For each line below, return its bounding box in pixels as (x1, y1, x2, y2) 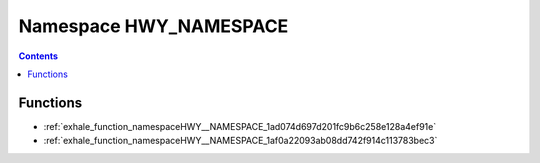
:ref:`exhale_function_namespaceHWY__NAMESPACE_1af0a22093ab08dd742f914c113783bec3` (43, 135, 438, 147)
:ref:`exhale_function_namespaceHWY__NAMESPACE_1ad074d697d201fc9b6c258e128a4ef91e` (43, 120, 437, 132)
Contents (18, 50, 59, 62)
